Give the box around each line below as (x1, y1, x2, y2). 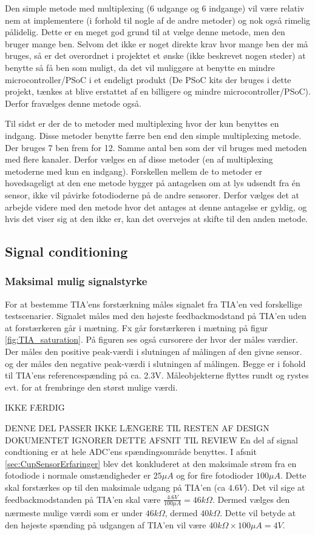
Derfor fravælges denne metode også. (5, 96, 141, 109)
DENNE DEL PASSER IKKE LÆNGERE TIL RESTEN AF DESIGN (5, 422, 269, 434)
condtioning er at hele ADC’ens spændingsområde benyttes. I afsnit (5, 445, 257, 458)
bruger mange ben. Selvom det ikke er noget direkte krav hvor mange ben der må (5, 37, 308, 50)
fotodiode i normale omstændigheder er (5, 469, 151, 482)
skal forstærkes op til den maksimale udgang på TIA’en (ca (5, 481, 226, 493)
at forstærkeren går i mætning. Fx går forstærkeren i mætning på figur (5, 321, 268, 334)
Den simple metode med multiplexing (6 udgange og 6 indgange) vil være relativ (5, 2, 305, 14)
